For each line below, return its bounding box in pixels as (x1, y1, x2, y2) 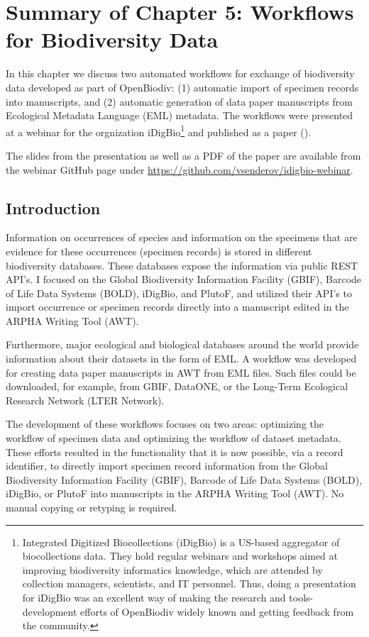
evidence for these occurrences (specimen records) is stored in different (6, 243, 312, 258)
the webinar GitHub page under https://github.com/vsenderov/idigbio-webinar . (6, 162, 353, 177)
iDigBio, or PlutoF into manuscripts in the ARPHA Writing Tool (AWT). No (6, 486, 344, 501)
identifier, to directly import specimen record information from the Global (6, 458, 328, 473)
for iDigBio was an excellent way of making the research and (22, 589, 286, 604)
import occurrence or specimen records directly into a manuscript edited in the (6, 299, 349, 314)
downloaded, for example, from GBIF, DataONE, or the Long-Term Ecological (6, 379, 348, 394)
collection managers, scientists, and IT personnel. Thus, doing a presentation (22, 576, 356, 591)
